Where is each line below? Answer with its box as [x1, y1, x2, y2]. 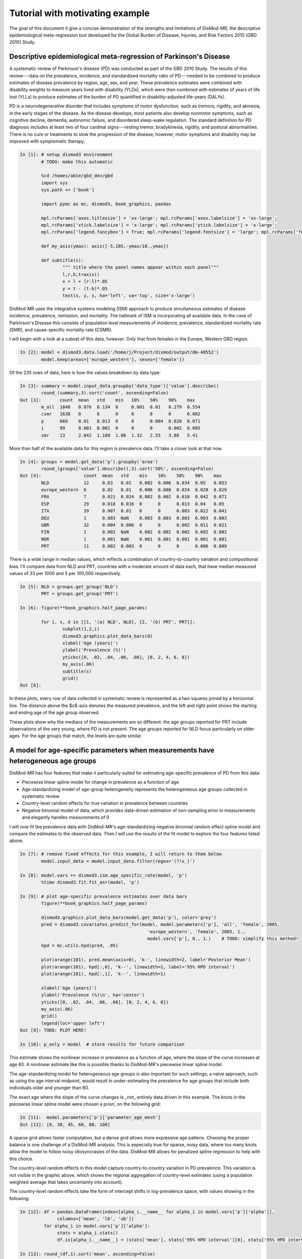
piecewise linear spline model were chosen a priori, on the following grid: [9, 1101, 161, 1107]
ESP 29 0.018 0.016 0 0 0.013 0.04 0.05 [41, 501, 224, 507]
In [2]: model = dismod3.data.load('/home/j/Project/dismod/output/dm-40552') [20, 349, 219, 355]
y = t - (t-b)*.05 [62, 286, 108, 292]
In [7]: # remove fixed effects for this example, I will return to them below [20, 851, 222, 857]
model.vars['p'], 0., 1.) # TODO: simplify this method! [147, 936, 299, 942]
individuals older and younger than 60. [9, 1085, 90, 1091]
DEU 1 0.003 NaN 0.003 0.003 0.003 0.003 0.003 [41, 515, 228, 521]
